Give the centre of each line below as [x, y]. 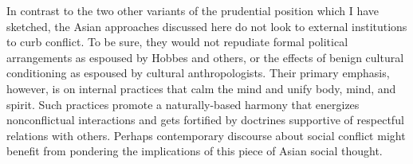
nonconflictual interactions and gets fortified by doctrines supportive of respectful [205, 120]
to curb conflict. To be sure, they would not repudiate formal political [177, 42]
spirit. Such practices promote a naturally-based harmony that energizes [183, 104]
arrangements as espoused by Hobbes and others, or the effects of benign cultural [205, 57]
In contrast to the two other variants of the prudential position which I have [193, 10]
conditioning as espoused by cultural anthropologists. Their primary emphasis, [198, 73]
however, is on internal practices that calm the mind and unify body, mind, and [201, 88]
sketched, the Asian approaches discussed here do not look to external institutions [207, 26]
